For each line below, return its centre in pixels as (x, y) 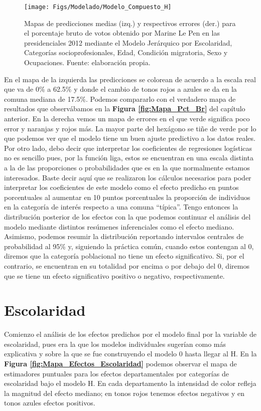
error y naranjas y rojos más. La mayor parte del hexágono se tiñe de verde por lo (130, 128)
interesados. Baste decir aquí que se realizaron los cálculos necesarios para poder (128, 177)
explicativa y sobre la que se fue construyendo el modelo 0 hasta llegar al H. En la (130, 354)
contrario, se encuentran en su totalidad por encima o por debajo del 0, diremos (127, 265)
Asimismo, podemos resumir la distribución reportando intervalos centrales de (124, 236)
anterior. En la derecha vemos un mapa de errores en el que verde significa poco (127, 118)
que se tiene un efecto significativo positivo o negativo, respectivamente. (114, 275)
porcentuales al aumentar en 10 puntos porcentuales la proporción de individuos (127, 197)
